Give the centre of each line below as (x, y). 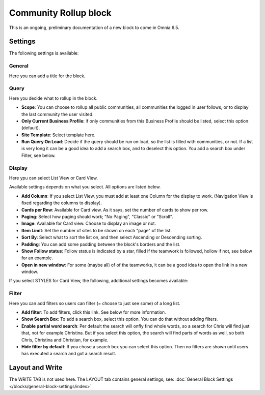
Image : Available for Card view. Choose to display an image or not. (89, 223)
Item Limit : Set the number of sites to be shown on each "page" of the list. (96, 230)
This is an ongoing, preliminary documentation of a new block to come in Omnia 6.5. (94, 28)
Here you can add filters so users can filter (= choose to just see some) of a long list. (95, 303)
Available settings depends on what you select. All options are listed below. (85, 187)
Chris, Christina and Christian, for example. (65, 340)
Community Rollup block (60, 13)
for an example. (37, 258)
